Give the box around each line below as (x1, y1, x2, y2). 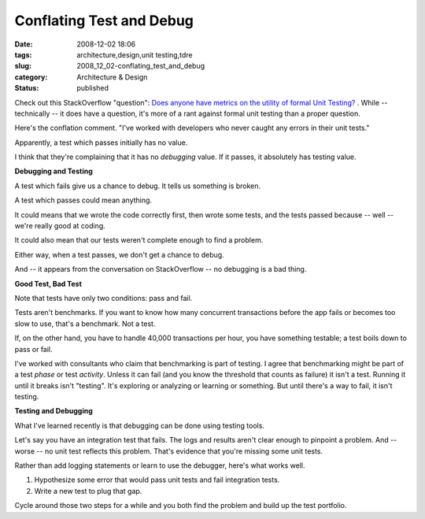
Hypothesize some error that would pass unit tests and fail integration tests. (34, 475, 280, 484)
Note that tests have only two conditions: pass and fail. (14, 293, 193, 302)
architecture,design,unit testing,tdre (76, 50, 193, 59)
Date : (14, 39, 33, 49)
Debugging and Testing (14, 166, 94, 176)
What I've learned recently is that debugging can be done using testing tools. (14, 421, 265, 430)
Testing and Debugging (14, 406, 94, 416)
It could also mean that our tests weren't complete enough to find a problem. (14, 235, 264, 245)
